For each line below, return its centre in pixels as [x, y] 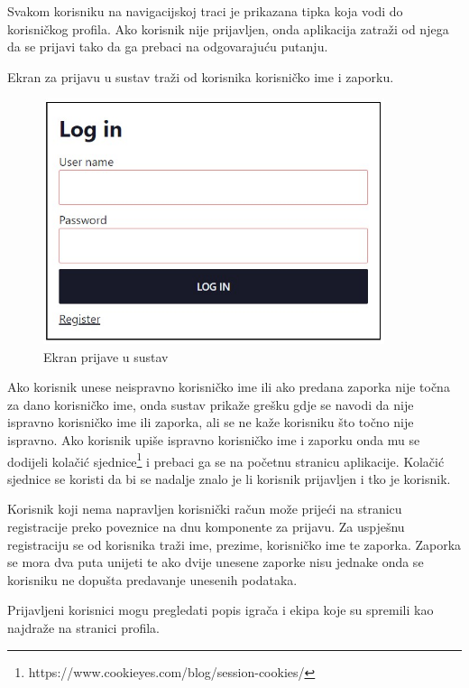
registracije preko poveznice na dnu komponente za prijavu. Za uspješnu [206, 527]
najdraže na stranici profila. [84, 628]
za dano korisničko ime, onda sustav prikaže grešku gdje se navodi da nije [211, 404]
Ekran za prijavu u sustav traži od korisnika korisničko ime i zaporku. [201, 76]
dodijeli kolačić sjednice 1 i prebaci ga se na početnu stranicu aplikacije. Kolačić [226, 460]
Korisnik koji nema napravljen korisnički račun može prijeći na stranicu [205, 509]
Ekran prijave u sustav [106, 356]
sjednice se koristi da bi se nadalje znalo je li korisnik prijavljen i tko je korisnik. [229, 478]
